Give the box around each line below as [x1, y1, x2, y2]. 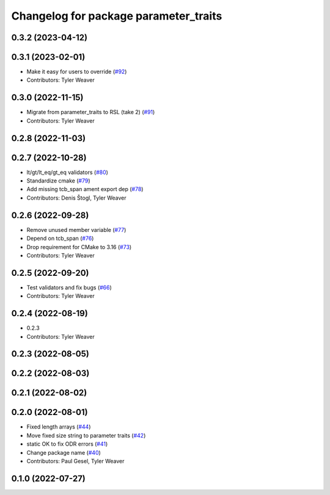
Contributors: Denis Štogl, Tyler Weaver [26, 194, 127, 201]
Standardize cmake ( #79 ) [26, 177, 90, 184]
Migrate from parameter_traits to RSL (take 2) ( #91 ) [26, 109, 155, 116]
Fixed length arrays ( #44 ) [26, 423, 91, 430]
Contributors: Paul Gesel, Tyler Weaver [26, 458, 125, 465]
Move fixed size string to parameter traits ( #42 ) [26, 432, 146, 439]
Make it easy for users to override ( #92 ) [26, 68, 127, 76]
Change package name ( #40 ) [26, 449, 101, 456]
